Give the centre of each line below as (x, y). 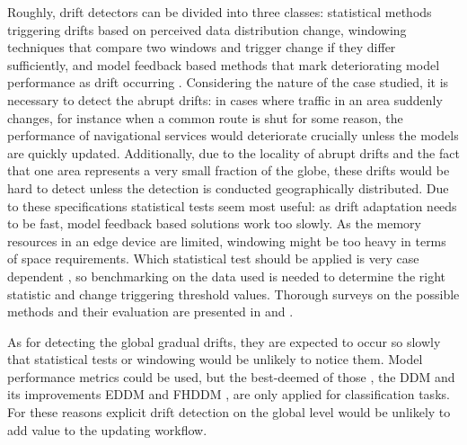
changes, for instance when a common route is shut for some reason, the (205, 117)
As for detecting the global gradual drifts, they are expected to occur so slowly (224, 341)
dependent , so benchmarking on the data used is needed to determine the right (227, 276)
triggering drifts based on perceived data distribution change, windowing (207, 29)
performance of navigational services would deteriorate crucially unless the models (233, 135)
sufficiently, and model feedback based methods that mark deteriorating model (224, 64)
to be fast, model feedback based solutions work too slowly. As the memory (214, 223)
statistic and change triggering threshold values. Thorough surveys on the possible (233, 294)
